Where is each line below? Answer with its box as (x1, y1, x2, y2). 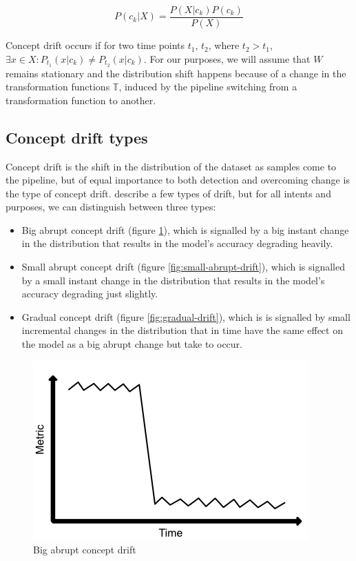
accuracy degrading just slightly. (21, 286, 158, 301)
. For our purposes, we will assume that (143, 51, 311, 66)
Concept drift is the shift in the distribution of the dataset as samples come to (6, 159, 337, 173)
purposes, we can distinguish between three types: (6, 199, 216, 214)
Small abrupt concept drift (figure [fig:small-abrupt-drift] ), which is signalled (21, 259, 345, 274)
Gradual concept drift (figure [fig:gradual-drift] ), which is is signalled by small (21, 309, 350, 324)
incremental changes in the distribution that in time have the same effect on (21, 323, 343, 337)
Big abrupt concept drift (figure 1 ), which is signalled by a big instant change (21, 222, 349, 237)
